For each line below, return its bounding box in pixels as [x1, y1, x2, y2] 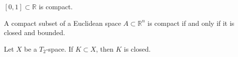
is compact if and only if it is [147, 18, 235, 28]
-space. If [46, 43, 73, 54]
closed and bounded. [4, 27, 65, 38]
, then [96, 43, 114, 54]
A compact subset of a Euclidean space [4, 18, 121, 28]
